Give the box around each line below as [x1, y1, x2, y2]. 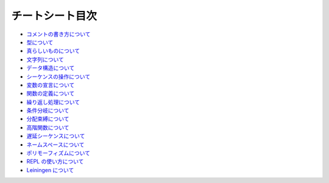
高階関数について [26, 123, 69, 131]
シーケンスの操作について [26, 73, 91, 80]
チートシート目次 [11, 9, 97, 22]
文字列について [26, 55, 64, 63]
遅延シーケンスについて [26, 133, 85, 140]
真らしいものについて [26, 47, 80, 55]
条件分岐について [26, 107, 69, 114]
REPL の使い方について [26, 158, 84, 165]
